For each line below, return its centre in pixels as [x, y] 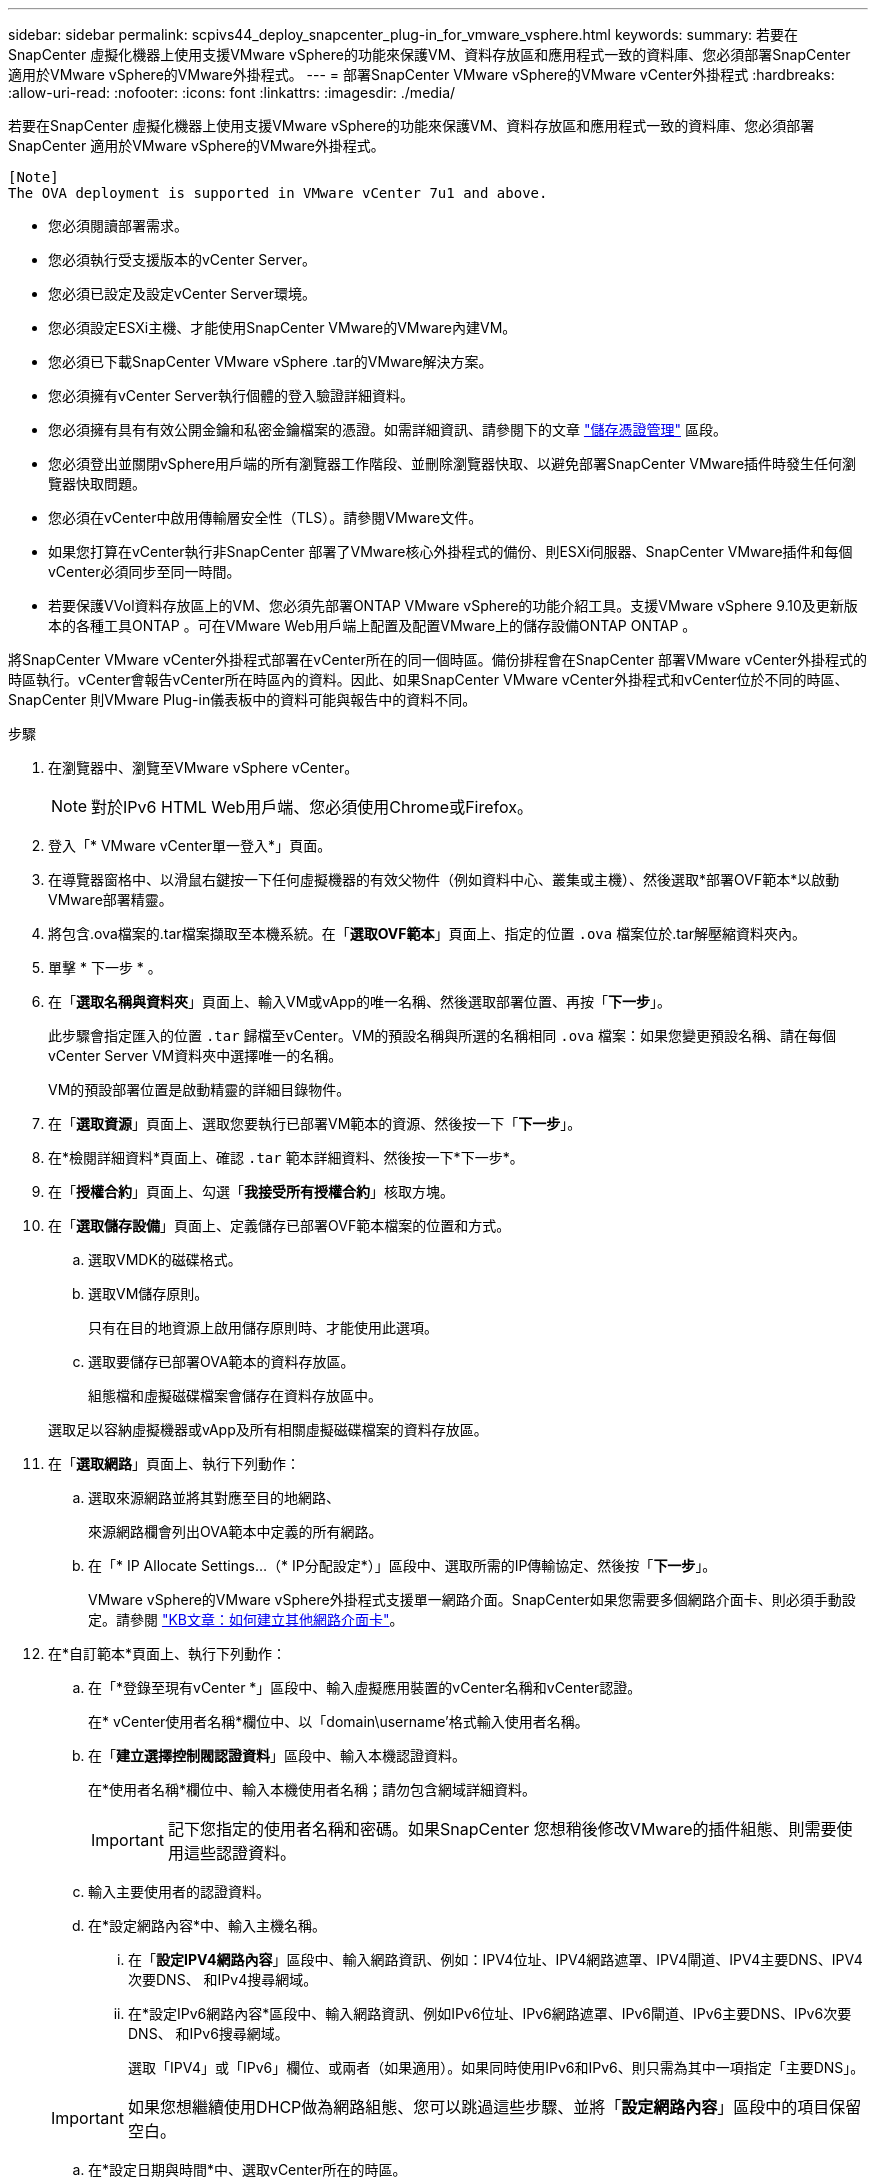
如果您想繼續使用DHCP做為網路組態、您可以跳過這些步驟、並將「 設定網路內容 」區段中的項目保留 [494, 2107]
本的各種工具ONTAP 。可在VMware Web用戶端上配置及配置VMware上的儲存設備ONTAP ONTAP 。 [372, 625]
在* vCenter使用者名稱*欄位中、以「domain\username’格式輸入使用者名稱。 [338, 1721]
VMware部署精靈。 [110, 899]
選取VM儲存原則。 [148, 1293]
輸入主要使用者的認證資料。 [179, 1891]
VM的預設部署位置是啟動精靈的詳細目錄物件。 [199, 1089]
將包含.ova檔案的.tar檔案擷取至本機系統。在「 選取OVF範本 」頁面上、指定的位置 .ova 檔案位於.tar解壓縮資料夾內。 [427, 933]
